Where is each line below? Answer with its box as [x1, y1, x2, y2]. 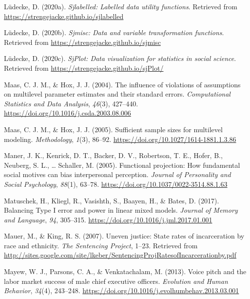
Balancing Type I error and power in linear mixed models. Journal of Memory [4, 205, 238, 215]
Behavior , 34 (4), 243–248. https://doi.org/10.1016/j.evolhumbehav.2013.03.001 [4, 285, 239, 296]
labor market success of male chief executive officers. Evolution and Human [4, 276, 228, 286]
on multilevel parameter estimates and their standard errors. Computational [4, 89, 231, 99]
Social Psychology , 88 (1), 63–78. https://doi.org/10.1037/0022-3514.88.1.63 [4, 179, 228, 189]
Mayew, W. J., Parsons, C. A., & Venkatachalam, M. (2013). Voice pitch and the [4, 266, 247, 277]
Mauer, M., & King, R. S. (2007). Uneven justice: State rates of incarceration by [4, 231, 245, 241]
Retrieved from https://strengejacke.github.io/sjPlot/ [4, 62, 164, 73]
